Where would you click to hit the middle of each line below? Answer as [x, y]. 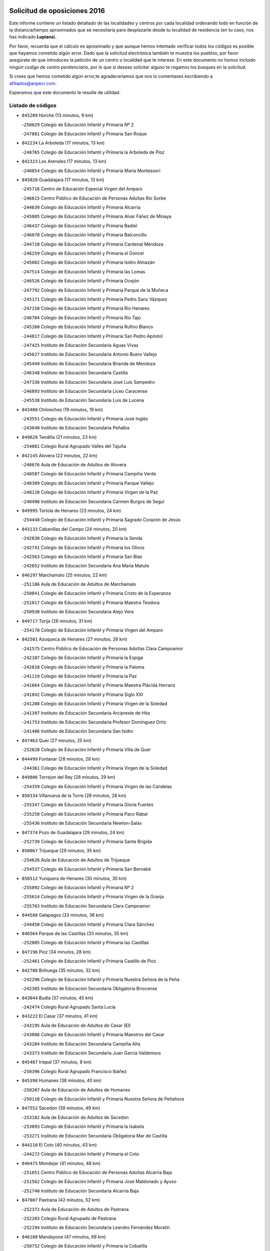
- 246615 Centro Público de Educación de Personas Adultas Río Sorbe [94, 198]
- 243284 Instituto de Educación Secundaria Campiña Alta [81, 1044]
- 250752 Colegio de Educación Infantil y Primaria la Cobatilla [84, 1246]
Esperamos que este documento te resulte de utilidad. [65, 93]
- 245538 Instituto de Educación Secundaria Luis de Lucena [83, 400]
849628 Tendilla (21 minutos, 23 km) [59, 437]
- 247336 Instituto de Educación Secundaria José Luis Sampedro [88, 382]
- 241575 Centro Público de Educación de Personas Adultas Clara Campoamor [102, 649]
